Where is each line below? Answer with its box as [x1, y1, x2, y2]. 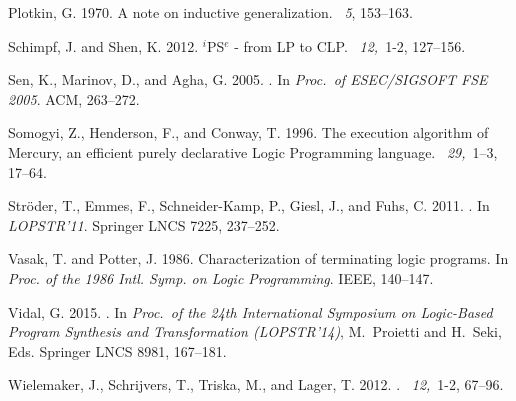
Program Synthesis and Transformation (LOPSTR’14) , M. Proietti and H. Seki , [8, 321, 502, 342]
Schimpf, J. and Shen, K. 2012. [8, 35, 199, 56]
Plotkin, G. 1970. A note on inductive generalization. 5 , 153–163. [8, 2, 413, 22]
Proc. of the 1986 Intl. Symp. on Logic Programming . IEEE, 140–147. [8, 267, 434, 288]
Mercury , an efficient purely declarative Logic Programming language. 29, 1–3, [8, 141, 498, 162]
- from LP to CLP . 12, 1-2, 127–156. [234, 35, 466, 56]
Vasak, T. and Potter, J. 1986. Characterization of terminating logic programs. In [8, 248, 509, 269]
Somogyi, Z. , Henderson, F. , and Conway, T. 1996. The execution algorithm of [8, 122, 489, 143]
